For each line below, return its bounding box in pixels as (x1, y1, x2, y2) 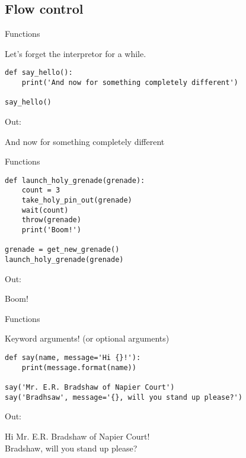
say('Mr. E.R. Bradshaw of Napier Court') (5, 383, 175, 392)
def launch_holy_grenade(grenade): (5, 176, 145, 185)
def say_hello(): (5, 68, 73, 77)
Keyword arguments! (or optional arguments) (5, 332, 170, 345)
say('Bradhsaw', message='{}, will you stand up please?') (5, 393, 242, 402)
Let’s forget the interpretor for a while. (5, 47, 146, 59)
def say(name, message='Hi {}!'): (5, 353, 141, 362)
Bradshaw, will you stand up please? (5, 441, 138, 454)
